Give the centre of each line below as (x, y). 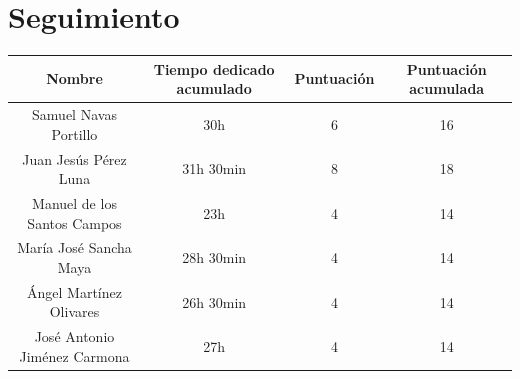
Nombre (74, 78)
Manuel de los (74, 202)
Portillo (74, 133)
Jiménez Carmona (74, 355)
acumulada (447, 88)
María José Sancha (74, 247)
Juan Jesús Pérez (74, 158)
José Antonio (74, 336)
